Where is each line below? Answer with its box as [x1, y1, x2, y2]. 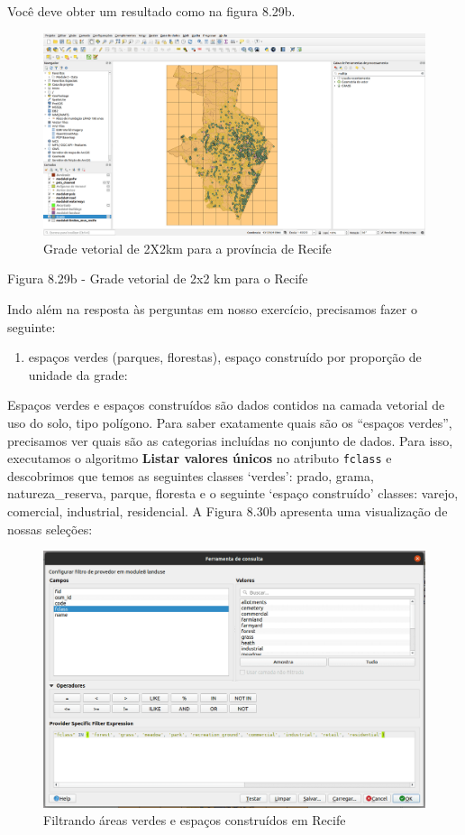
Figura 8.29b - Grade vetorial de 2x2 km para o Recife [7, 269, 308, 288]
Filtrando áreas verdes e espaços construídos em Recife [43, 811, 346, 830]
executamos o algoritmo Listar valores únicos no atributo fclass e [7, 449, 392, 468]
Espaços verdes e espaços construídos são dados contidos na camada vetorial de [7, 395, 445, 414]
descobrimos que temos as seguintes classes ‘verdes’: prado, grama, [7, 466, 374, 485]
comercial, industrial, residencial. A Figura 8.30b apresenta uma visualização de [7, 502, 448, 521]
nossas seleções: [7, 519, 93, 538]
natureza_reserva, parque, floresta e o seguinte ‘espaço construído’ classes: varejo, [7, 484, 459, 503]
